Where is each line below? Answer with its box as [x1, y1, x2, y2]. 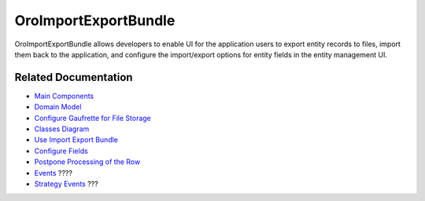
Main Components [34, 91, 94, 100]
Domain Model [34, 102, 82, 111]
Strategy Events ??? [34, 179, 98, 188]
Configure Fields [34, 146, 88, 155]
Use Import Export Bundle [34, 135, 118, 144]
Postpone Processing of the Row [34, 157, 141, 166]
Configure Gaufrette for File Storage [34, 113, 151, 122]
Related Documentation [14, 71, 133, 84]
